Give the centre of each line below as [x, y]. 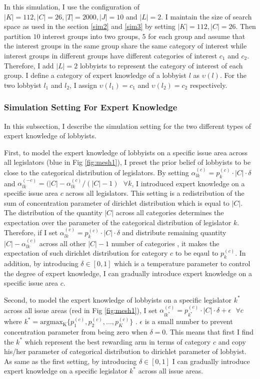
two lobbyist [23, 85]
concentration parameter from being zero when [76, 332]
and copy [232, 341]
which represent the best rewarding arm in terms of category [118, 341]
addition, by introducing [41, 263]
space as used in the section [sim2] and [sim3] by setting [90, 26]
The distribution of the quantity [53, 212]
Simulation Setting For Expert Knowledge [91, 107]
